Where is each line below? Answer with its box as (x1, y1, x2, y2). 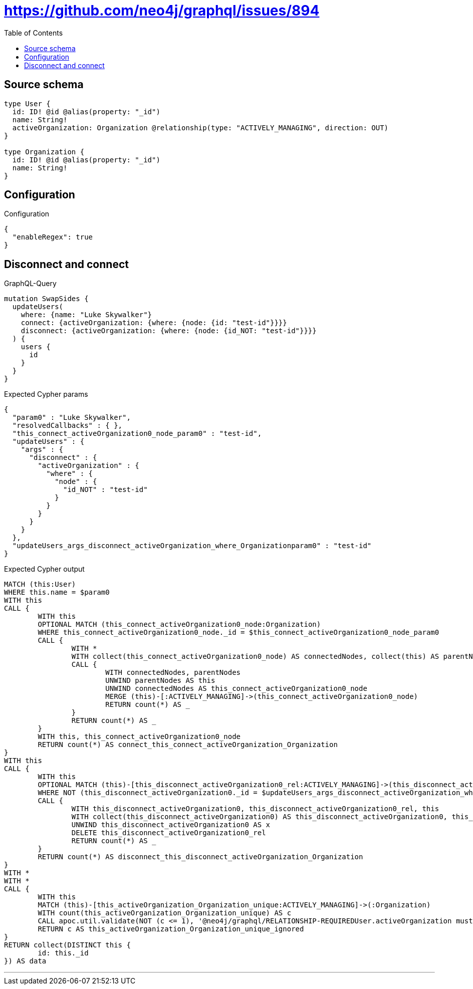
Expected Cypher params (4, 390, 88, 399)
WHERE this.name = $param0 (4, 588, 110, 597)
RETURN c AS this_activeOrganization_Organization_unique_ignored (38, 925, 304, 933)
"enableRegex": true (12, 233, 93, 241)
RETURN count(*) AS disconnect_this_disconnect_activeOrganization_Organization (38, 853, 363, 861)
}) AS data (4, 957, 47, 965)
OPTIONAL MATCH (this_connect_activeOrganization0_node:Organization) (38, 620, 321, 629)
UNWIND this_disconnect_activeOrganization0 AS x (71, 821, 271, 829)
